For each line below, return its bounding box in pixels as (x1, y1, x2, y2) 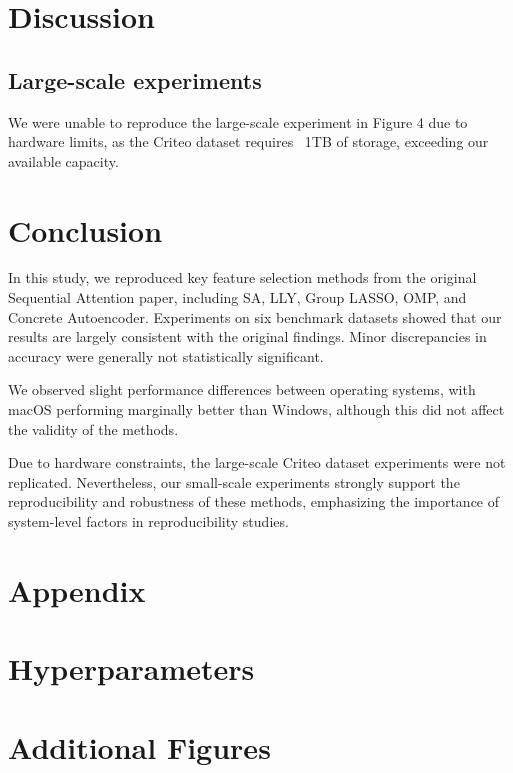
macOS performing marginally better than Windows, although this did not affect (8, 399, 505, 420)
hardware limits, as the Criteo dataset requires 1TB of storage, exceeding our (8, 131, 489, 152)
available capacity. (8, 150, 119, 171)
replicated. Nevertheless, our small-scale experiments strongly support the (8, 471, 460, 492)
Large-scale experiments (8, 64, 262, 95)
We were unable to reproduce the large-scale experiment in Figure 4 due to (8, 111, 468, 132)
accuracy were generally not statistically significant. (8, 345, 324, 366)
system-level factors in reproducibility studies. (8, 511, 289, 532)
